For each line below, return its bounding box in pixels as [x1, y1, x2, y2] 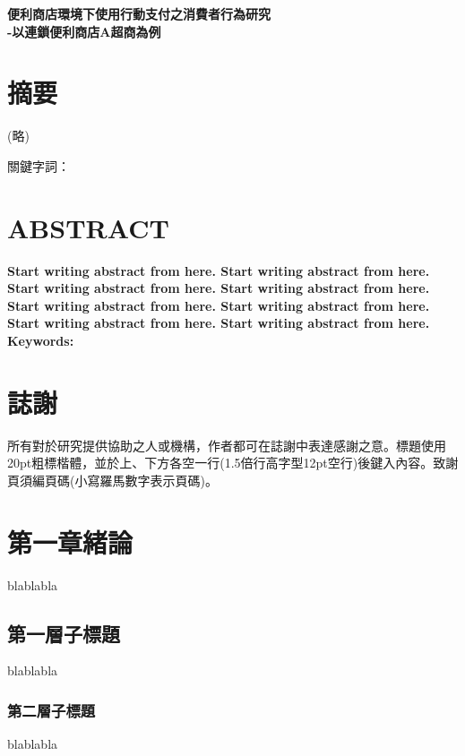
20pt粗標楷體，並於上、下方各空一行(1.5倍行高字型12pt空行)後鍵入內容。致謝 [7, 453, 459, 472]
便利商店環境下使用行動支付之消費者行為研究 [7, 4, 271, 22]
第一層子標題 [7, 619, 120, 647]
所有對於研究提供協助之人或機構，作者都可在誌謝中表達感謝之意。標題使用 [7, 435, 446, 454]
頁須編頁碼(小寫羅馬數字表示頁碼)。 [7, 470, 218, 489]
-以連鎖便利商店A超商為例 [7, 21, 161, 40]
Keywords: [7, 331, 74, 349]
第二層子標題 [7, 699, 96, 721]
